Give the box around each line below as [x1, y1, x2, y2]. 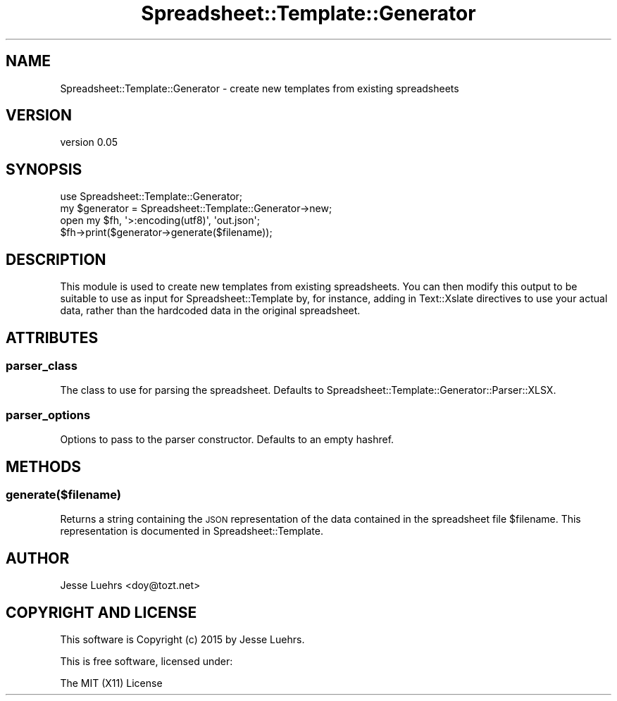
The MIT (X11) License [60, 677, 163, 689]
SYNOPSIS [6, 160, 82, 178]
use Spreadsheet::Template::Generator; [60, 190, 243, 203]
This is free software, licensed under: [60, 655, 233, 667]
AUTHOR [6, 549, 70, 567]
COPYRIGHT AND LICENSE [6, 603, 197, 621]
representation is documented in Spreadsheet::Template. [60, 525, 323, 538]
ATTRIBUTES [6, 328, 99, 347]
